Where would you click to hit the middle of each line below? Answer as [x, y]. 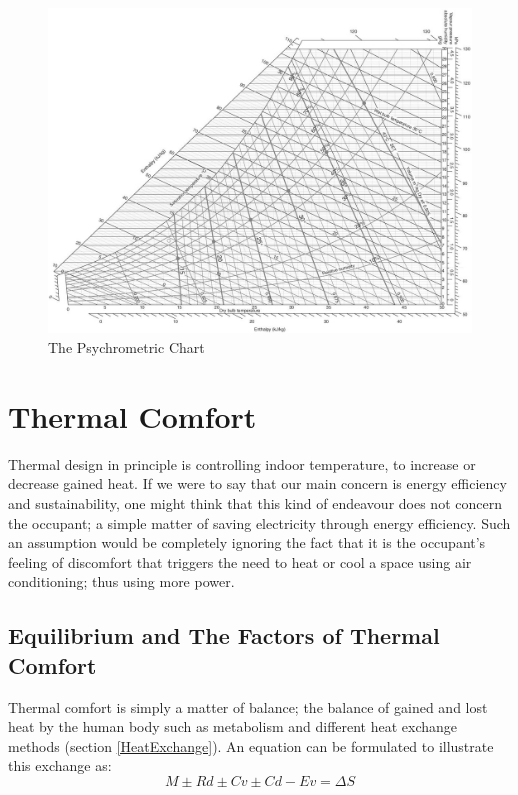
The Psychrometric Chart [126, 347]
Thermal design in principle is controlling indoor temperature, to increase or [242, 463]
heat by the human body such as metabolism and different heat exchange [233, 726]
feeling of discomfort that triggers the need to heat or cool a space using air [240, 561]
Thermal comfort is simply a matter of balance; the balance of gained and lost [248, 706]
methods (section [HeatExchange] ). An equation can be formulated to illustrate [251, 745]
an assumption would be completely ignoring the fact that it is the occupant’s [247, 542]
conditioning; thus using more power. [121, 581]
